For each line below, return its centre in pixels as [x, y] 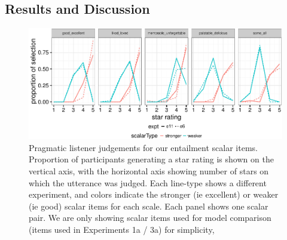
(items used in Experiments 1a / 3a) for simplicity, [122, 229]
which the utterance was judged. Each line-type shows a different [148, 182]
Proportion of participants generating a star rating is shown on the [151, 159]
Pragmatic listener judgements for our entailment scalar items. [143, 147]
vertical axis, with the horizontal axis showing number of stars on [149, 171]
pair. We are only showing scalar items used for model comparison [150, 218]
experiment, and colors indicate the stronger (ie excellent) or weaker [154, 194]
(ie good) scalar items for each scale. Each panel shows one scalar [149, 206]
